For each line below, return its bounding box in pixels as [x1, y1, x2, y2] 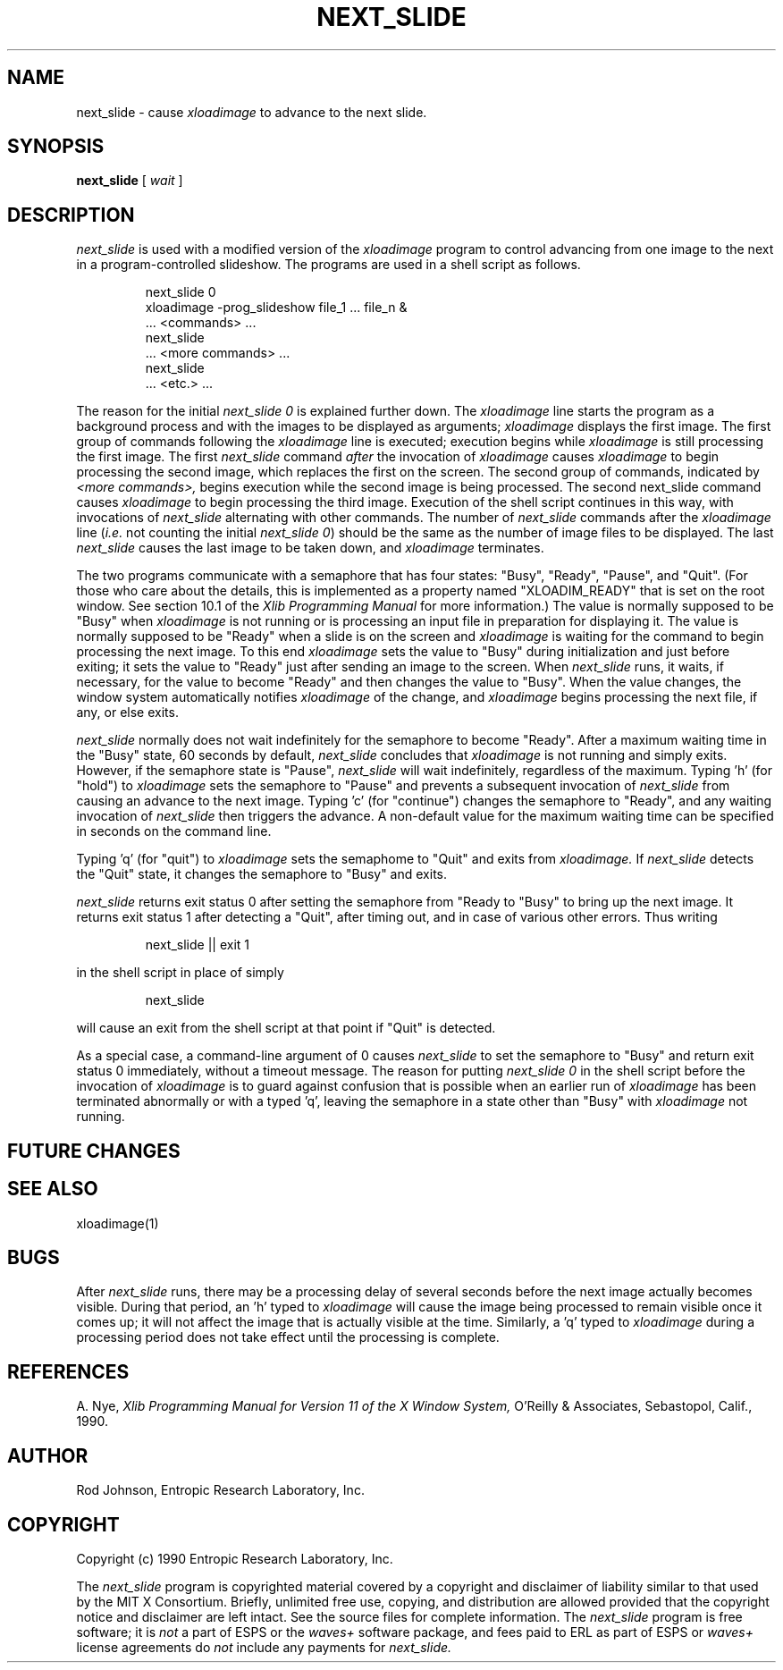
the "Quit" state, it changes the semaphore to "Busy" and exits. [76, 866, 448, 882]
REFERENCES [7, 1360, 130, 1383]
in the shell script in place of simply [76, 965, 284, 981]
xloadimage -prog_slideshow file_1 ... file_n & [145, 299, 408, 316]
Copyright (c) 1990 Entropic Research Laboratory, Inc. [76, 1550, 393, 1566]
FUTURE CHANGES [7, 1139, 181, 1162]
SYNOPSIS [7, 135, 105, 158]
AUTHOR [7, 1444, 88, 1467]
